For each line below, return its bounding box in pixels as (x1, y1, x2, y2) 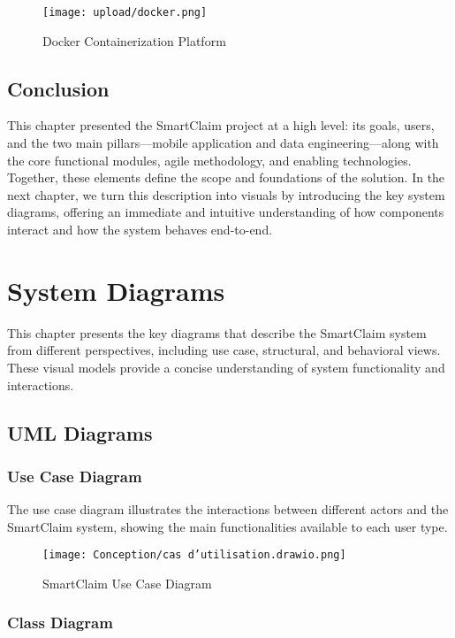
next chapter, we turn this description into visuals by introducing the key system (7, 185, 445, 204)
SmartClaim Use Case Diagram (42, 573, 212, 592)
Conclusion (7, 74, 110, 102)
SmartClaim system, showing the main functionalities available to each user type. (7, 517, 448, 535)
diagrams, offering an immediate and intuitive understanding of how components (7, 203, 444, 221)
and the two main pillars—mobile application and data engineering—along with (7, 134, 439, 152)
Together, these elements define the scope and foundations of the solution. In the (7, 168, 445, 187)
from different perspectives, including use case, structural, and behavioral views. (7, 341, 441, 359)
